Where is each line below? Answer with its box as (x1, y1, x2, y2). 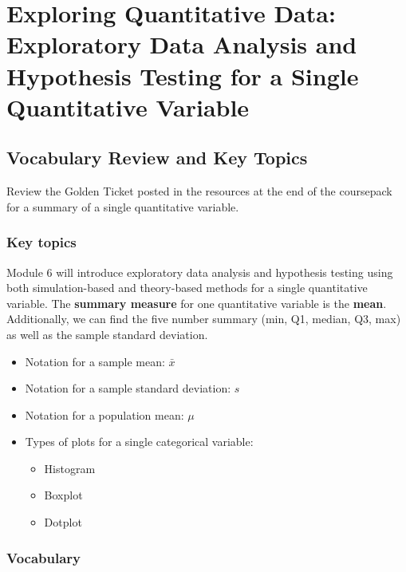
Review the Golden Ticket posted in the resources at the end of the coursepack (6, 183, 392, 199)
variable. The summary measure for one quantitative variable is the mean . (6, 294, 387, 311)
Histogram (44, 460, 96, 476)
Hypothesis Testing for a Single (6, 59, 359, 92)
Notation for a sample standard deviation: (25, 380, 231, 396)
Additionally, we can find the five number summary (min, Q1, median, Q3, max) (6, 310, 401, 327)
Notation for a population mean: (25, 406, 184, 423)
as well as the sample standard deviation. (6, 325, 208, 342)
